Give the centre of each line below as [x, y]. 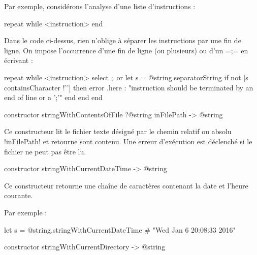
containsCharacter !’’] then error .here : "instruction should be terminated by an [129, 87]
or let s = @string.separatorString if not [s [182, 77]
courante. [19, 195]
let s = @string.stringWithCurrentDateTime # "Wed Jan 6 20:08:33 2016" [120, 229]
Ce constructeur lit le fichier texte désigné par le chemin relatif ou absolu [118, 131]
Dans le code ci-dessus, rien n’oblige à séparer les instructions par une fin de [123, 40]
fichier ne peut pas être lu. [45, 151]
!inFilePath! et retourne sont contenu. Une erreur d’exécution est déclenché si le [128, 141]
